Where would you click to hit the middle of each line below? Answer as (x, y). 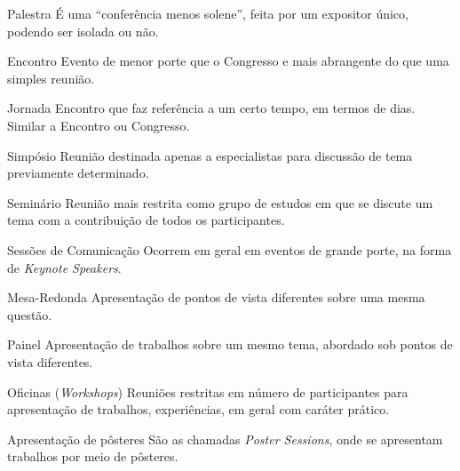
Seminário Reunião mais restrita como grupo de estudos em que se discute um (220, 202)
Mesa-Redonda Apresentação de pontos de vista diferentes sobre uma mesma (216, 297)
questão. (30, 314)
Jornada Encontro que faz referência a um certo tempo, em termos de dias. (211, 108)
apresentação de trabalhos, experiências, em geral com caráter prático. (198, 409)
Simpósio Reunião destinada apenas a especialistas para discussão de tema (210, 155)
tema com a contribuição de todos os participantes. (146, 220)
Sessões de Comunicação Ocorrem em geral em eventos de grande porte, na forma (230, 249)
